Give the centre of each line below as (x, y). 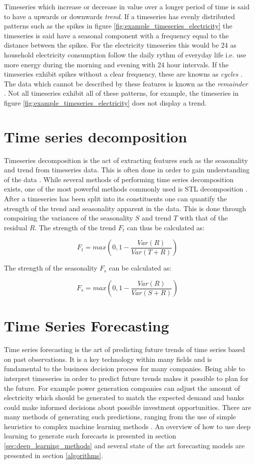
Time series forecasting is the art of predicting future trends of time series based (125, 349)
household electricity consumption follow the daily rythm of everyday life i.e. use (125, 54)
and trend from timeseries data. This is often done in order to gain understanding (127, 170)
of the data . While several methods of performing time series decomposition (119, 179)
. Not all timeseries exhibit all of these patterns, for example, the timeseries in (121, 93)
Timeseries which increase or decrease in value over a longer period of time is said (127, 6)
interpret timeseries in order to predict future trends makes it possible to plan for (126, 378)
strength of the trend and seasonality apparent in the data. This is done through (125, 208)
